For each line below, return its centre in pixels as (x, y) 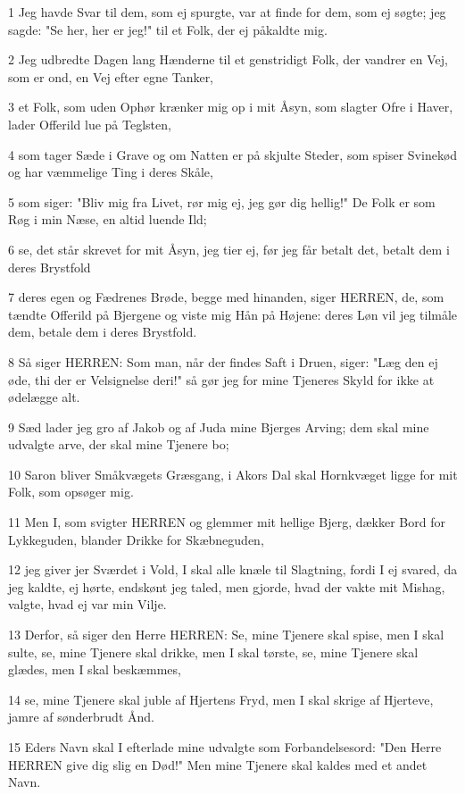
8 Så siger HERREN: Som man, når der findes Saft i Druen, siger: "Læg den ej (223, 361)
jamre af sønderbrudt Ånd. (81, 717)
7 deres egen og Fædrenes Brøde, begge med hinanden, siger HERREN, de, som (226, 297)
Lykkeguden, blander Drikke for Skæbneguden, (136, 539)
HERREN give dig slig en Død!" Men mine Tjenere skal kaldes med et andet (218, 764)
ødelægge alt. (44, 397)
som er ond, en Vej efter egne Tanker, (111, 76)
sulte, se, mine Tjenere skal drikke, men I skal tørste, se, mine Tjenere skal (213, 652)
